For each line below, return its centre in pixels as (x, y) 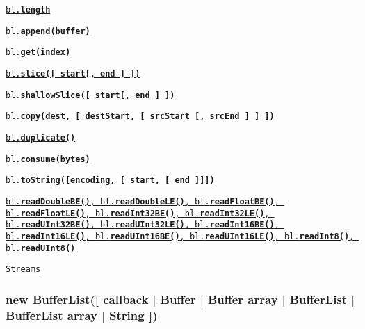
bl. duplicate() (41, 137)
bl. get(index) (38, 53)
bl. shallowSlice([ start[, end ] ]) (90, 95)
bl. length (28, 10)
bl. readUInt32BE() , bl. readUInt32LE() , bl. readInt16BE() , (143, 225)
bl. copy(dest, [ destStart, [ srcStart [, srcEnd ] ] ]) (140, 117)
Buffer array (243, 299)
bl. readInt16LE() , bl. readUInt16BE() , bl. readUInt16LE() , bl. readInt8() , (180, 236)
